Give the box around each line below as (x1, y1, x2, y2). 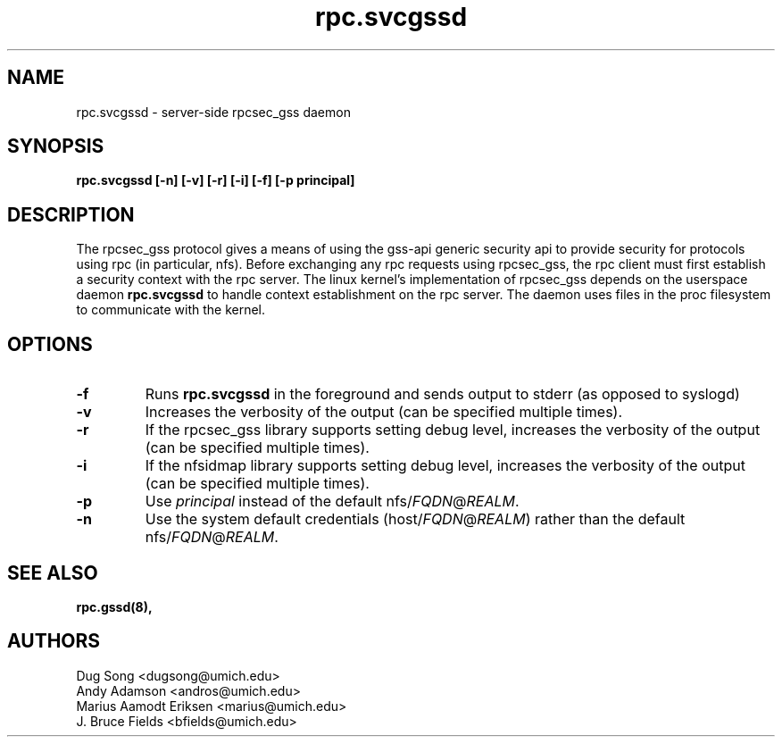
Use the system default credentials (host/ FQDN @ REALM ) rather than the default (145, 510, 686, 529)
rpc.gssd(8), (76, 598, 153, 614)
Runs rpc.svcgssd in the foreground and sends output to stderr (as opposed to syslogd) (145, 385, 740, 404)
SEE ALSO (7, 561, 98, 584)
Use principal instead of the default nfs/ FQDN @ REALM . (145, 492, 520, 511)
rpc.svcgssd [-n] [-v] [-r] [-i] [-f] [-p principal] (76, 172, 355, 188)
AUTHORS (7, 630, 101, 653)
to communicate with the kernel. (76, 302, 266, 318)
